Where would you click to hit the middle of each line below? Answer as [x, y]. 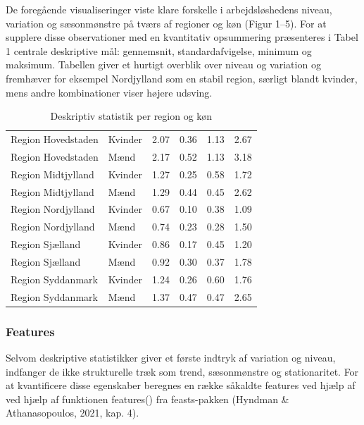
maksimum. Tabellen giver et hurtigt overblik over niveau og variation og [163, 64]
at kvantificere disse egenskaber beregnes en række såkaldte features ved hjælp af [181, 385]
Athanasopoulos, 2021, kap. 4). [73, 413]
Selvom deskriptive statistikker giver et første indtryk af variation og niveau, [171, 357]
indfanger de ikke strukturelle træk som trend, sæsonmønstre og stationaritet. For [182, 371]
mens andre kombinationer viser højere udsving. [109, 92]
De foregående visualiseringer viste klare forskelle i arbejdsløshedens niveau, [169, 9]
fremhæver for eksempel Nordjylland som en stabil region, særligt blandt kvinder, [182, 78]
